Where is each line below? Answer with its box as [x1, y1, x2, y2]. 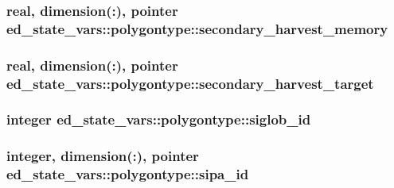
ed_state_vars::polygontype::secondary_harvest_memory [6, 18, 388, 38]
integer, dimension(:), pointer [6, 146, 199, 166]
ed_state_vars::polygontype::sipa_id [6, 164, 249, 184]
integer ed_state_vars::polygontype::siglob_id [6, 109, 311, 129]
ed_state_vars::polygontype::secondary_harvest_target [6, 73, 374, 93]
